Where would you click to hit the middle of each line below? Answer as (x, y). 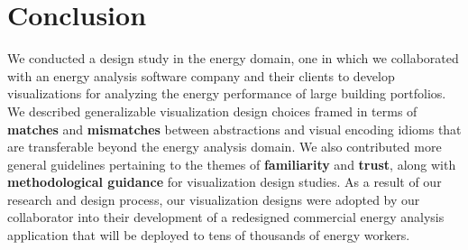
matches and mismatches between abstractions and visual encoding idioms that (234, 129)
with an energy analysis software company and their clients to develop (201, 75)
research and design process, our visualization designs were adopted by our (214, 199)
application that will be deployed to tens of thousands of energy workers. (209, 235)
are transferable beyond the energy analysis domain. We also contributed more (225, 147)
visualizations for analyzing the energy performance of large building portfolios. (227, 93)
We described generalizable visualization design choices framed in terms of (212, 111)
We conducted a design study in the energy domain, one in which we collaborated (233, 58)
